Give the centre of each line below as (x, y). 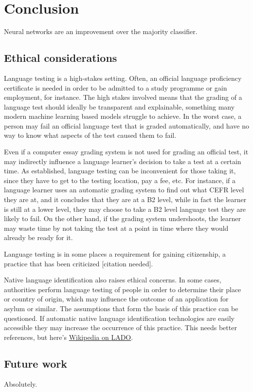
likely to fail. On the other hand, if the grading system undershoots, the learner (123, 218)
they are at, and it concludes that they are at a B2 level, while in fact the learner (125, 199)
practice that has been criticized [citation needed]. (79, 263)
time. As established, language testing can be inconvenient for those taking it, (120, 171)
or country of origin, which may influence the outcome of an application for (116, 299)
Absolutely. (21, 383)
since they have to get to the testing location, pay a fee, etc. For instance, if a (120, 180)
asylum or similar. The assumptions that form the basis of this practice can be (121, 308)
